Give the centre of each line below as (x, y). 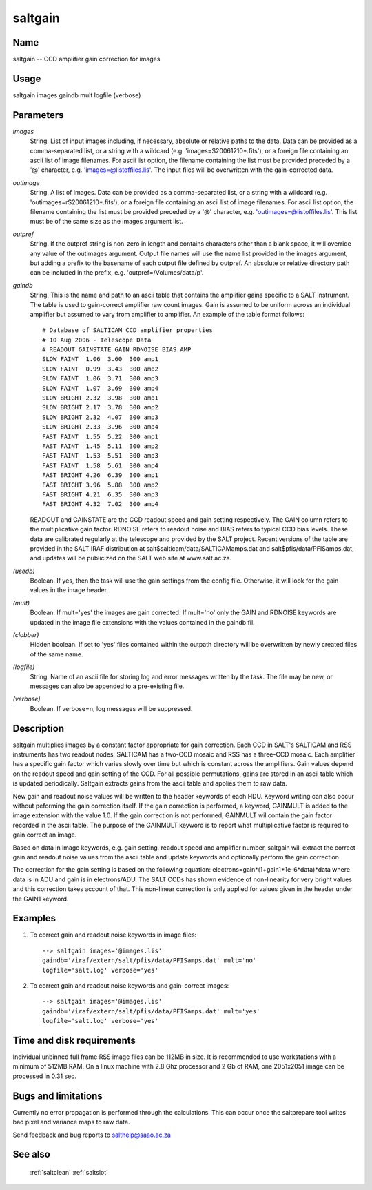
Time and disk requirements (74, 1040)
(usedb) (24, 571)
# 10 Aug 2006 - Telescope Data (97, 340)
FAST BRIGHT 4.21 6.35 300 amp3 (100, 494)
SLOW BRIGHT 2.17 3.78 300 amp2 (100, 408)
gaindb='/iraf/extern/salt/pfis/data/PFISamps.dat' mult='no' (149, 960)
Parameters (38, 115)
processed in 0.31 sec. (45, 1076)
